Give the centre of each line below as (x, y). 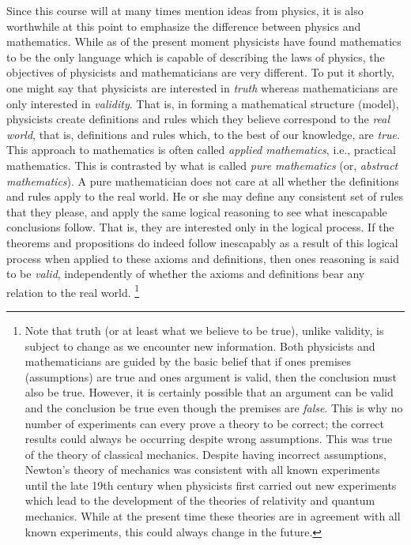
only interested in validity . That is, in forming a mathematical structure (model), (203, 103)
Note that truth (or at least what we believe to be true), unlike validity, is (204, 330)
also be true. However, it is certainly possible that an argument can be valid (209, 392)
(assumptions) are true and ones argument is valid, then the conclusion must (211, 376)
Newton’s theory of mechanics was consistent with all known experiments (202, 470)
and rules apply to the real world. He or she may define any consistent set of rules (205, 196)
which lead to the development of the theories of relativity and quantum (200, 500)
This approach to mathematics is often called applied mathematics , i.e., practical (201, 150)
